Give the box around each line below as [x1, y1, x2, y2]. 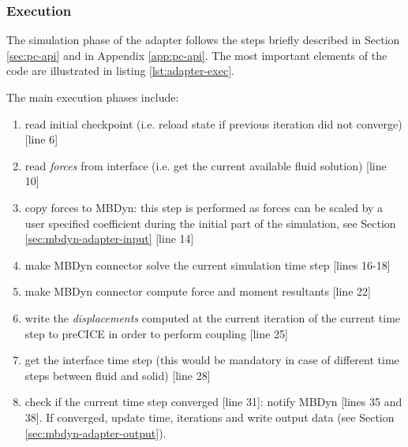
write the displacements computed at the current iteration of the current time [24, 309, 401, 326]
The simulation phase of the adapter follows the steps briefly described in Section [6, 32, 400, 48]
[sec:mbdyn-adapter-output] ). [24, 424, 167, 441]
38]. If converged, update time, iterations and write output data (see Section [24, 408, 395, 425]
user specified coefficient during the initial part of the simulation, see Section [24, 214, 396, 231]
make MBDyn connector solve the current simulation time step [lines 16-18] [24, 256, 391, 273]
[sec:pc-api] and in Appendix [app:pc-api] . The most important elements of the [6, 47, 387, 63]
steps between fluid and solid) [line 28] [24, 367, 211, 383]
